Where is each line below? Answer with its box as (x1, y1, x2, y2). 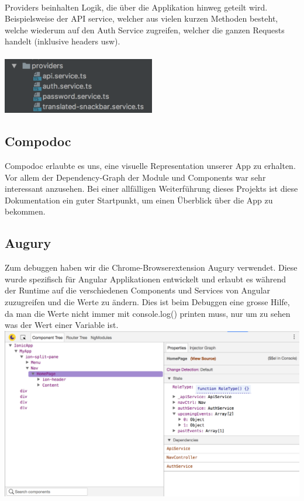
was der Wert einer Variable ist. (5, 319, 119, 331)
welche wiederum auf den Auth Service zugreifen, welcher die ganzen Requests (5, 23, 285, 36)
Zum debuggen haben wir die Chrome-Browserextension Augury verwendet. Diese (5, 261, 298, 274)
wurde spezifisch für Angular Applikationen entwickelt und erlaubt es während (5, 272, 286, 285)
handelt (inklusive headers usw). (5, 35, 120, 47)
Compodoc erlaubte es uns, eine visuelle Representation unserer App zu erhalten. (5, 160, 296, 171)
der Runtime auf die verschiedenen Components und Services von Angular (5, 284, 271, 296)
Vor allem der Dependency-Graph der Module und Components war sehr (5, 171, 266, 183)
